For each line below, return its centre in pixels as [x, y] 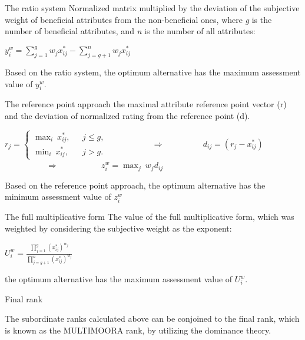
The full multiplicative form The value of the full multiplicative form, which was [150, 217]
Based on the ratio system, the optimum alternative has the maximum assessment [153, 72]
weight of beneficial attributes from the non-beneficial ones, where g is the [138, 19]
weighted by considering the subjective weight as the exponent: [118, 228]
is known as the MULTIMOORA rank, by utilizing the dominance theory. [138, 330]
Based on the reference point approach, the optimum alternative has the [135, 185]
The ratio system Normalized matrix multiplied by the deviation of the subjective [152, 8]
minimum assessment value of [58, 197]
